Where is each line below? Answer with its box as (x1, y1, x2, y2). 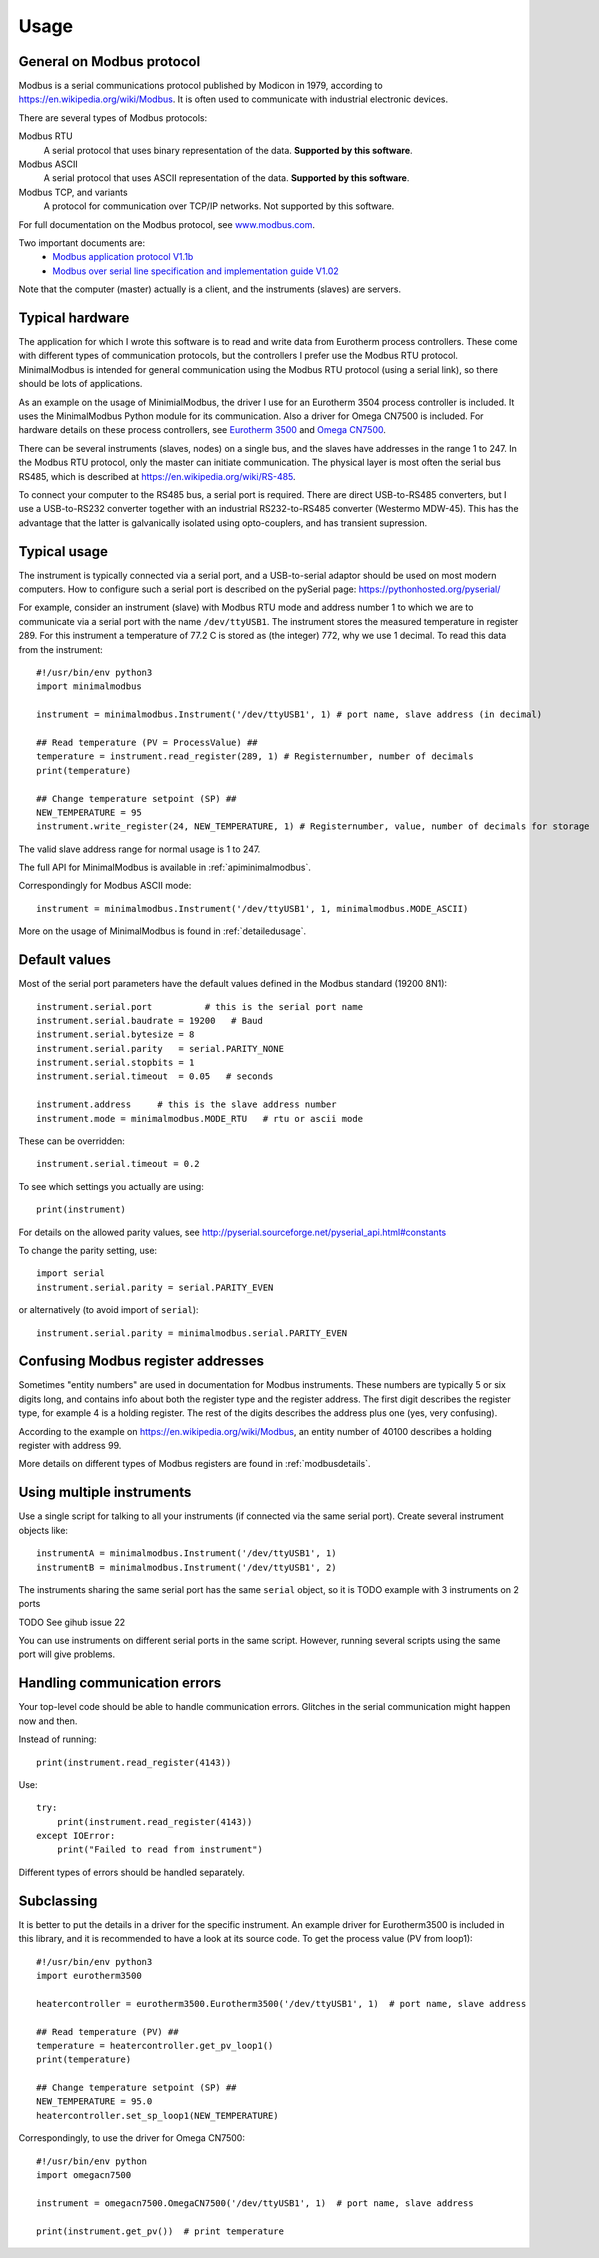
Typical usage (18, 543, 109, 560)
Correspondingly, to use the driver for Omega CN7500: (18, 2132, 245, 2144)
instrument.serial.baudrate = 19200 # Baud (36, 1015, 264, 1026)
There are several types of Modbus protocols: (18, 111, 208, 124)
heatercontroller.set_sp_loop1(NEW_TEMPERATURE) (36, 2110, 279, 2121)
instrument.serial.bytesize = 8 (36, 1029, 195, 1040)
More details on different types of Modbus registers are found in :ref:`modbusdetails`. (18, 1458, 371, 1470)
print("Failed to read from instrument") (56, 1844, 264, 1855)
